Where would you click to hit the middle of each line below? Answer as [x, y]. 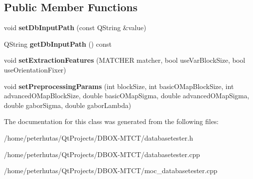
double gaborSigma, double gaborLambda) [68, 105]
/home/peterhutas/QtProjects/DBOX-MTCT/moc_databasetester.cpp [111, 170]
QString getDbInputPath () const [58, 44]
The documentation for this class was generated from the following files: [111, 121]
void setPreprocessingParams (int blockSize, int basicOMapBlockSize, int [119, 86]
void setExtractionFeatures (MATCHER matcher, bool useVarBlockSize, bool [125, 60]
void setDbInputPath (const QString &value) [75, 27]
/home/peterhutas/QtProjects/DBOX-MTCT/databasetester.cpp [102, 154]
